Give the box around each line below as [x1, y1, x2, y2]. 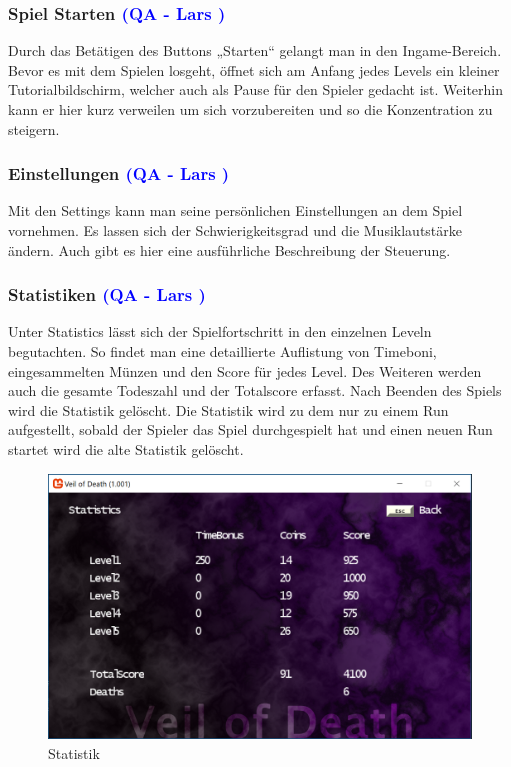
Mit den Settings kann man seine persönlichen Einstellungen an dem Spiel [8, 200, 463, 221]
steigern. [8, 118, 60, 139]
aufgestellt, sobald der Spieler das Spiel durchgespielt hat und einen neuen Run [8, 419, 493, 440]
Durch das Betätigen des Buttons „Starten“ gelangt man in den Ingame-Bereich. [8, 40, 502, 61]
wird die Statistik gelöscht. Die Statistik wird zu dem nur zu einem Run [8, 399, 449, 420]
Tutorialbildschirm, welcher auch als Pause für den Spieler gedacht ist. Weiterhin [8, 79, 504, 100]
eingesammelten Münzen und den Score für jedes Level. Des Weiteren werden [8, 360, 482, 381]
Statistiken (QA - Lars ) [8, 282, 206, 307]
